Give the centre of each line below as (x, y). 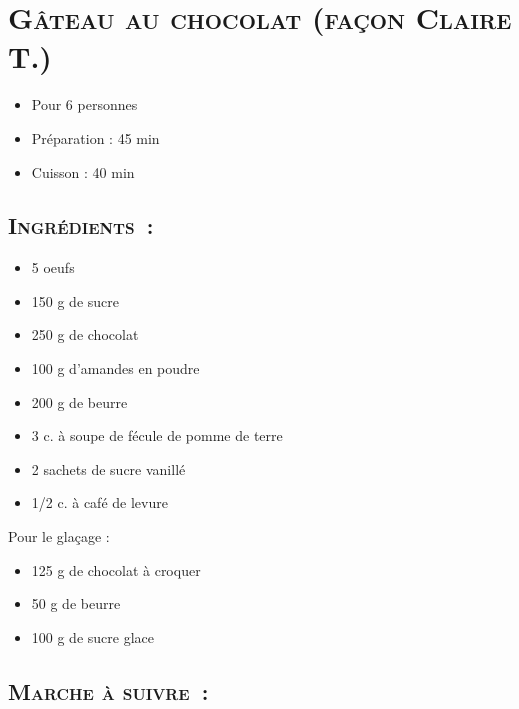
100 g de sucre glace (92, 636)
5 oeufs (53, 267)
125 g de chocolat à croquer (116, 569)
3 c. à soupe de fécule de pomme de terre (157, 435)
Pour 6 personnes (84, 104)
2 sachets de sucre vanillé (108, 468)
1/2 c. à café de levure (99, 502)
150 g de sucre (75, 300)
